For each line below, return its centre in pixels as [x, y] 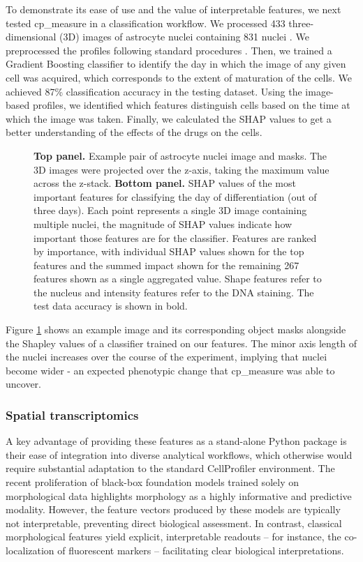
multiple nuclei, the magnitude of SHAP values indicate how [163, 223]
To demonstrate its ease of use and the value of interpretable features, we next [173, 9]
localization [30, 550]
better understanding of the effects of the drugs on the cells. [134, 132]
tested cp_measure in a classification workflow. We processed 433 [146, 23]
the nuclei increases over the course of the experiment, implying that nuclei [166, 357]
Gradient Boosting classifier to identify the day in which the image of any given [176, 64]
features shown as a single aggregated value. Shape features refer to [178, 279]
